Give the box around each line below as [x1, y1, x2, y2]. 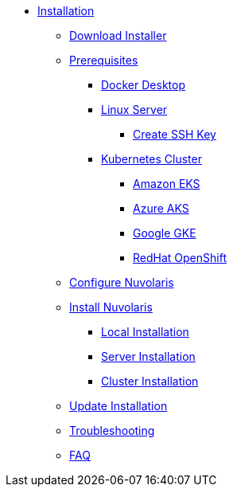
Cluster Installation [101, 374, 199, 388]
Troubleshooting [69, 424, 155, 437]
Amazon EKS [133, 177, 200, 190]
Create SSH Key [133, 127, 216, 141]
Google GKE [133, 226, 196, 240]
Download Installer [69, 29, 167, 42]
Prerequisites [69, 53, 138, 67]
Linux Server [101, 103, 168, 116]
